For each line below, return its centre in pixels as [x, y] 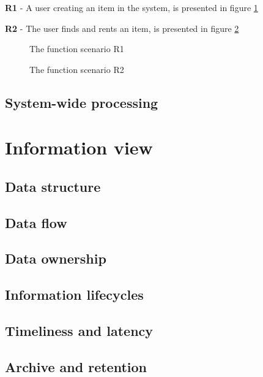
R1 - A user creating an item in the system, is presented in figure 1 [131, 7]
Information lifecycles [74, 295]
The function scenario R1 [77, 49]
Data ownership [56, 258]
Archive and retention [76, 366]
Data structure [53, 186]
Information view [79, 147]
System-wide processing [82, 102]
